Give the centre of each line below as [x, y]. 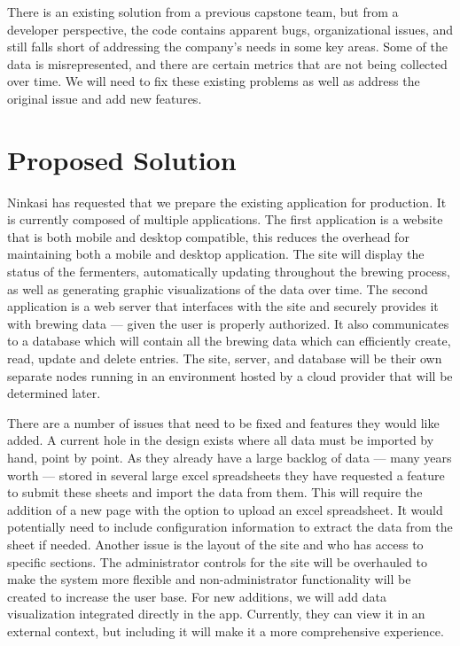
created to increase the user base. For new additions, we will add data [197, 596]
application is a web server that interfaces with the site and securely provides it [223, 306]
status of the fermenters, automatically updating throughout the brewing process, [229, 272]
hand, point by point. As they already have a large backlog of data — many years [230, 457]
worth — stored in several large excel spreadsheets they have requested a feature [226, 475]
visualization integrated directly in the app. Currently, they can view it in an [216, 614]
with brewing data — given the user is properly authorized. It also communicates [228, 323]
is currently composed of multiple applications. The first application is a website [225, 219]
